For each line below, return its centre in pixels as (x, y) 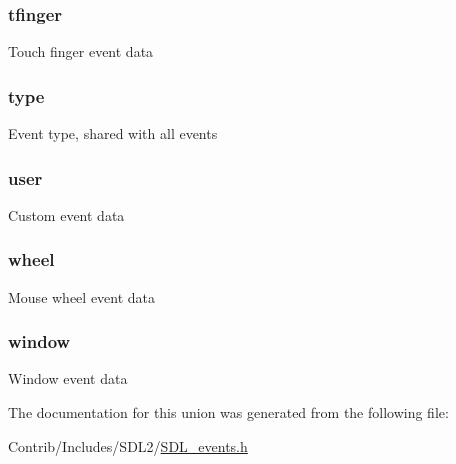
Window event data (68, 378)
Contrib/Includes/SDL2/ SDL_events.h (128, 445)
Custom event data (66, 214)
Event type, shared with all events (113, 133)
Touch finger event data (81, 51)
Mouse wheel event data (82, 296)
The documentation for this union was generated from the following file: (228, 412)
